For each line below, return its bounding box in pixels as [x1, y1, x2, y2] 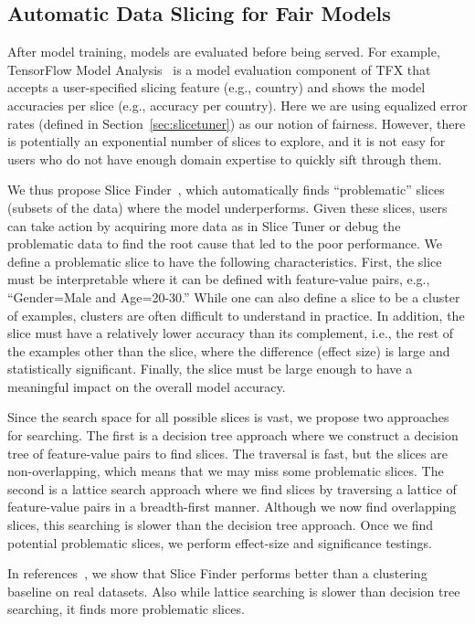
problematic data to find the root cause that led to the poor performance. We [7, 234, 442, 253]
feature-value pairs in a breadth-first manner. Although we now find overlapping [7, 497, 457, 516]
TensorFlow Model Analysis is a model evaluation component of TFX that [7, 59, 431, 79]
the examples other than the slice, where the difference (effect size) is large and [7, 341, 450, 360]
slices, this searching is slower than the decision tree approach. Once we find [7, 515, 434, 534]
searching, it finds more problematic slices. [7, 599, 245, 619]
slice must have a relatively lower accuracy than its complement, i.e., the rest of [7, 323, 454, 343]
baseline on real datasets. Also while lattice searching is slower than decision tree [7, 581, 460, 600]
